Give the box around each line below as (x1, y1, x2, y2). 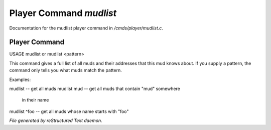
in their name (22, 97, 49, 103)
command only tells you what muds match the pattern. (9, 67, 122, 73)
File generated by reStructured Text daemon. (9, 117, 102, 123)
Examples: (9, 76, 31, 82)
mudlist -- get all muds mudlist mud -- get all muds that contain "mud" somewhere (9, 85, 181, 92)
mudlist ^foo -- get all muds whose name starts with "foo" (9, 108, 129, 114)
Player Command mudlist (9, 7, 117, 18)
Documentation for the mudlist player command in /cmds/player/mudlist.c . (9, 25, 163, 31)
